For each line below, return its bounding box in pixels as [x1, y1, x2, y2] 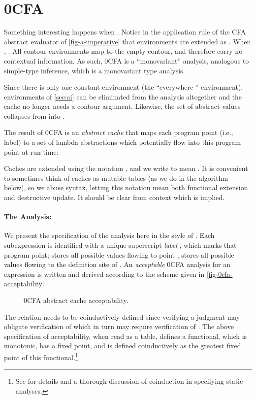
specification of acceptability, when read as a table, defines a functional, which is [4, 331, 247, 341]
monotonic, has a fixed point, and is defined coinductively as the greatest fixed [4, 340, 241, 351]
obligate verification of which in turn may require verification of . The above [4, 321, 234, 332]
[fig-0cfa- [206, 268, 233, 279]
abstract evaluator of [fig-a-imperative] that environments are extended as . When [4, 36, 251, 46]
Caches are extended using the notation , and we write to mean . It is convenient [4, 163, 248, 173]
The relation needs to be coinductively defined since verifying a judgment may [4, 311, 240, 322]
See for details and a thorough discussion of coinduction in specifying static [15, 376, 243, 386]
